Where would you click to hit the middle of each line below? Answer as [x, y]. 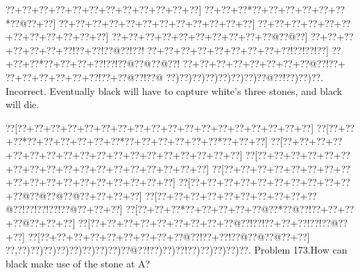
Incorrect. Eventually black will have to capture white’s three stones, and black [174, 90]
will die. [23, 104]
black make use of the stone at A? [78, 263]
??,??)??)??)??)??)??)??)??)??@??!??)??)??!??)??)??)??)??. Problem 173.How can [177, 250]
